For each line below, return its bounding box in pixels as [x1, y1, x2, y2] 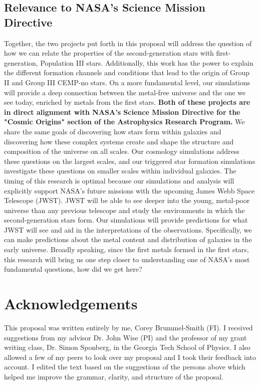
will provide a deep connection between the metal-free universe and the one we [4, 87, 245, 97]
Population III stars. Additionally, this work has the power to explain [40, 57, 253, 68]
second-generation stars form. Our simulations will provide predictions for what [4, 215, 248, 225]
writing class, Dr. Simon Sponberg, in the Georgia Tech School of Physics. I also [4, 342, 250, 352]
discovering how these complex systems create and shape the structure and [4, 136, 234, 146]
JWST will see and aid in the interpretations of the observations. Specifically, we [4, 224, 252, 235]
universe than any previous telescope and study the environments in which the [4, 205, 245, 215]
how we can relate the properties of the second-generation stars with [4, 48, 214, 58]
